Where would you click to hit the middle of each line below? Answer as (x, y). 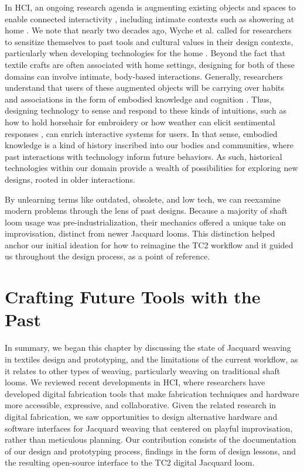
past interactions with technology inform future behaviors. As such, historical (144, 156)
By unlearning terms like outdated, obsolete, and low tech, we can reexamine (143, 199)
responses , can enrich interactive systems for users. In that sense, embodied (141, 133)
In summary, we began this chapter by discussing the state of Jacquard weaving (148, 348)
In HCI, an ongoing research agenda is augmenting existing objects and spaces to (150, 7)
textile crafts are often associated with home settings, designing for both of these (150, 64)
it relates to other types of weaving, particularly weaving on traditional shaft (143, 370)
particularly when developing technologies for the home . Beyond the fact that (145, 53)
